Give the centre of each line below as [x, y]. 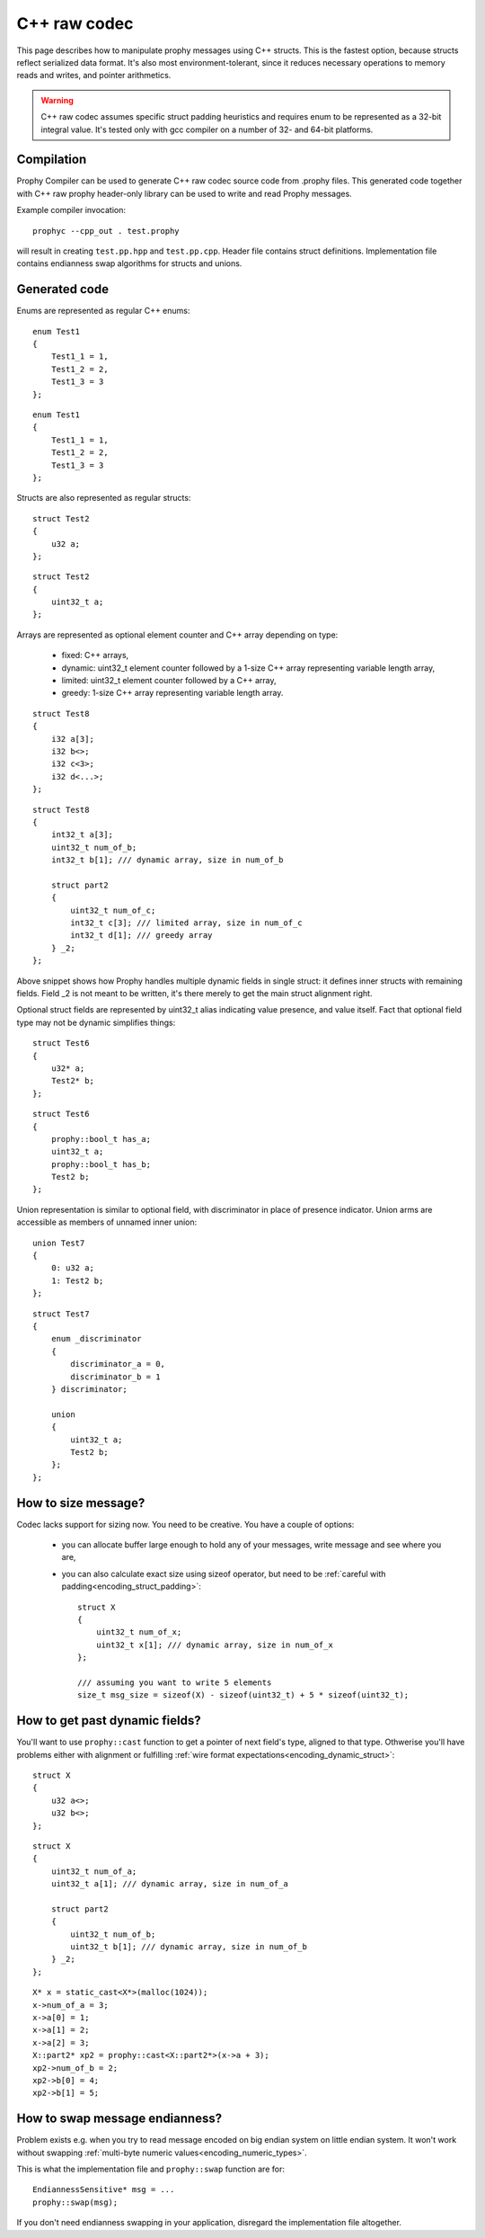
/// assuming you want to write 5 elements [175, 1682]
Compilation [52, 160]
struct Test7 [61, 1314]
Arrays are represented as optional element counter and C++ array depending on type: [177, 635]
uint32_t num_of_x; [139, 1632]
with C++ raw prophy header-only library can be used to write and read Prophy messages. [184, 193]
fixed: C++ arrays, [95, 655]
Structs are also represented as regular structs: [104, 498]
